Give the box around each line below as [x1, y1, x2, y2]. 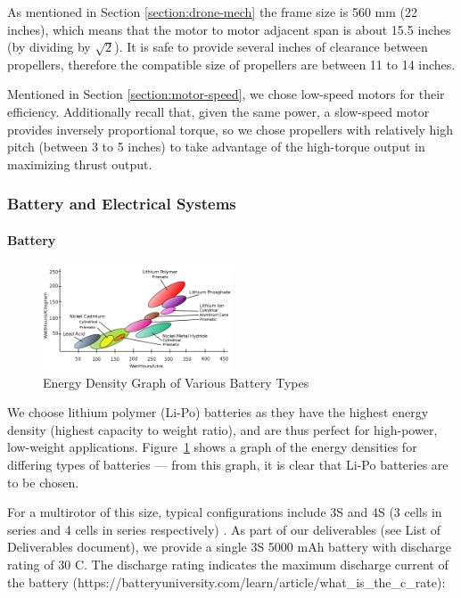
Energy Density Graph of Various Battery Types [43, 373, 309, 391]
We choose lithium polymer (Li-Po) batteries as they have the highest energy [7, 403, 429, 422]
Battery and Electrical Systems [7, 193, 236, 215]
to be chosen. [7, 472, 79, 491]
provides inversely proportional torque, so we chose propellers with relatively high [7, 119, 454, 138]
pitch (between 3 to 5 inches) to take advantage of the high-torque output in [7, 137, 425, 156]
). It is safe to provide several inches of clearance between [114, 37, 428, 56]
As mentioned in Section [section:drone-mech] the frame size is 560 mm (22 [7, 3, 417, 20]
